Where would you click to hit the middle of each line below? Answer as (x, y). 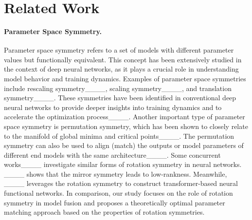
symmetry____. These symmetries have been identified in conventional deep (120, 98)
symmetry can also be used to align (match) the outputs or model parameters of (124, 145)
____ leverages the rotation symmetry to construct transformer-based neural (121, 183)
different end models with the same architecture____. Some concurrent (112, 155)
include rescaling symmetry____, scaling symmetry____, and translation (118, 88)
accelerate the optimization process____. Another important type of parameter (125, 117)
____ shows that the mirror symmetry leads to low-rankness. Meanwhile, (116, 174)
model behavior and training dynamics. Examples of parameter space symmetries (125, 78)
